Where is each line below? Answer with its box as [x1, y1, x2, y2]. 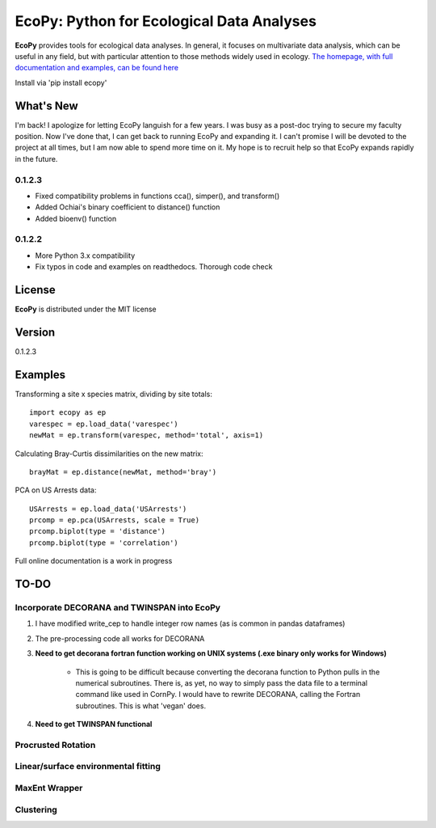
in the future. [15, 154, 58, 163]
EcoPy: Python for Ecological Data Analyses [15, 12, 317, 30]
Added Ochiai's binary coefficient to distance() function [35, 202, 220, 212]
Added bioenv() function [35, 213, 117, 223]
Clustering [15, 804, 58, 815]
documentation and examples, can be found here [15, 63, 179, 73]
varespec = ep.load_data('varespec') [29, 419, 179, 429]
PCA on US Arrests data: [15, 485, 97, 495]
